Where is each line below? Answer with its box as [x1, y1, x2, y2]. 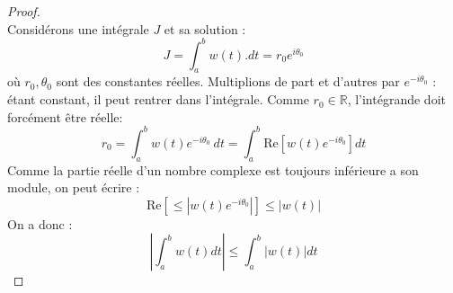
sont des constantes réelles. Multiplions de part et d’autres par [56, 72, 400, 91]
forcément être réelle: [7, 107, 123, 126]
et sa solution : [164, 19, 246, 38]
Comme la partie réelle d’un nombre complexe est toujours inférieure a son [7, 160, 419, 179]
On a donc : [7, 214, 73, 233]
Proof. [7, 2, 40, 20]
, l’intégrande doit [347, 90, 446, 109]
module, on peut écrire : [7, 178, 140, 197]
